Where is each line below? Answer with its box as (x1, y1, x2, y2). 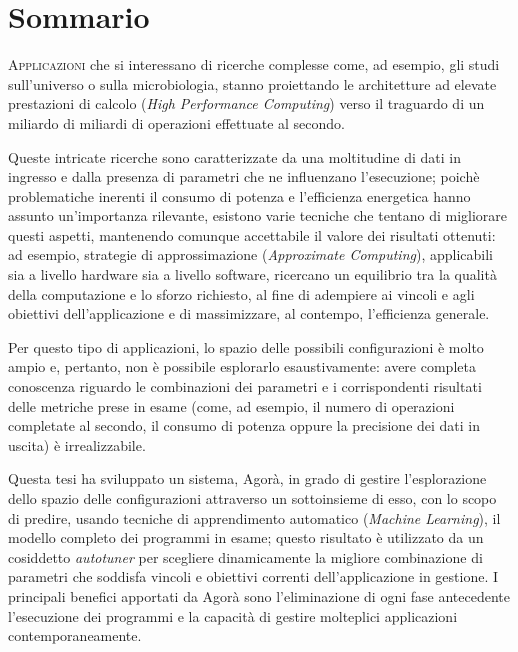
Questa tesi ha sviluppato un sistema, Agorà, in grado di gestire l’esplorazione (8, 468, 487, 489)
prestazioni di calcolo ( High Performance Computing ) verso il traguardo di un (8, 93, 485, 114)
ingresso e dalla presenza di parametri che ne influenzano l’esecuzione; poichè (8, 166, 480, 187)
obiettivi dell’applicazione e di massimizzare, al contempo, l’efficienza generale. (8, 303, 490, 324)
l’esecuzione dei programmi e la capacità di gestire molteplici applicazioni (8, 605, 458, 626)
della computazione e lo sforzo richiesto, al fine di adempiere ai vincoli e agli (8, 283, 475, 304)
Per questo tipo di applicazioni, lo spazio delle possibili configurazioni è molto (8, 336, 484, 357)
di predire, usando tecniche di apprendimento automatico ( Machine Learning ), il (8, 507, 501, 528)
